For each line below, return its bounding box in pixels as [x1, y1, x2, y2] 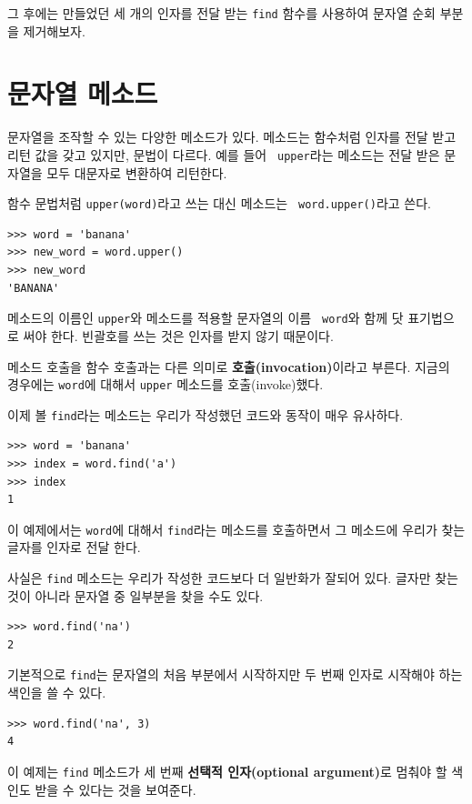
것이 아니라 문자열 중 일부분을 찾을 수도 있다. [7, 586, 264, 605]
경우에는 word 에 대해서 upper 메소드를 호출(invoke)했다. [7, 375, 324, 394]
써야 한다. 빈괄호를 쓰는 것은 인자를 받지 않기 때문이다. [23, 326, 334, 345]
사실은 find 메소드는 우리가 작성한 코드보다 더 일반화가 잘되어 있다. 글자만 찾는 [7, 568, 458, 588]
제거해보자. [23, 21, 85, 40]
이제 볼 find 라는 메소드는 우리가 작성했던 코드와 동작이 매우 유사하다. [7, 405, 404, 424]
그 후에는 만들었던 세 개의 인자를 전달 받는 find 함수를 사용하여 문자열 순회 [7, 4, 436, 22]
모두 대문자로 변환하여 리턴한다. [46, 163, 227, 182]
